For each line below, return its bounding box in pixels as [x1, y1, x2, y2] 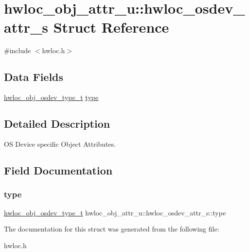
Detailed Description [4, 116, 110, 131]
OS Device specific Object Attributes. [4, 138, 116, 149]
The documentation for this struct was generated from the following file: [4, 224, 219, 234]
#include [4, 45, 31, 56]
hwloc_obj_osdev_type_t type [4, 92, 99, 102]
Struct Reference [53, 17, 169, 37]
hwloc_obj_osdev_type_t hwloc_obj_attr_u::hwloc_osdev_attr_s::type [4, 207, 226, 217]
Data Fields [4, 69, 64, 84]
